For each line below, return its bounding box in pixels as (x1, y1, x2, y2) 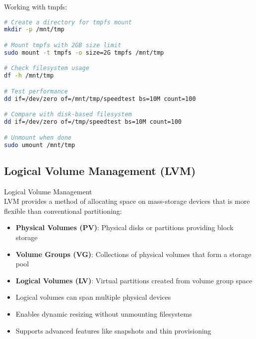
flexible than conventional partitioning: (4, 205, 122, 216)
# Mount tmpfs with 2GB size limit (4, 42, 122, 49)
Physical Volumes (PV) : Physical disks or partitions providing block (15, 222, 234, 233)
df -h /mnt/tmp (4, 72, 54, 80)
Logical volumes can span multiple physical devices (15, 292, 171, 302)
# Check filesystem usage (4, 65, 89, 72)
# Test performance (4, 87, 68, 95)
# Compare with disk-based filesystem (4, 111, 132, 118)
